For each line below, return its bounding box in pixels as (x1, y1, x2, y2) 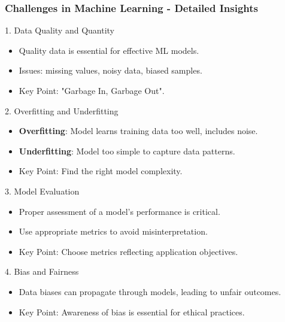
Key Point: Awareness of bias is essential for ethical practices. (19, 305, 245, 318)
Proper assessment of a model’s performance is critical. (19, 205, 220, 217)
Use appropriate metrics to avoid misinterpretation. (19, 225, 208, 238)
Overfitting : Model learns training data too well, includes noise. (19, 124, 258, 137)
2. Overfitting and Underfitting (5, 104, 119, 117)
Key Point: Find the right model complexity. (19, 165, 183, 177)
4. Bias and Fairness (5, 265, 79, 278)
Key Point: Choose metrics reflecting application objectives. (19, 245, 238, 257)
